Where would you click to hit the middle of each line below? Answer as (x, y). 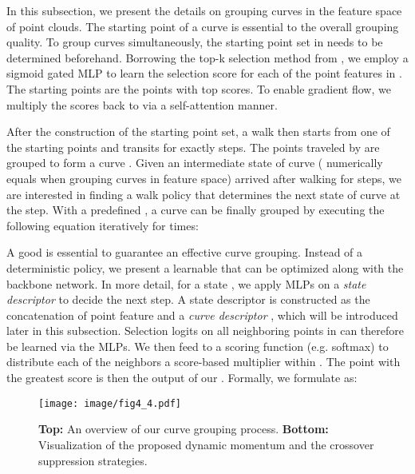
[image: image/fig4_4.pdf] (110, 403)
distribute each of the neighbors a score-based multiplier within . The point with (204, 362)
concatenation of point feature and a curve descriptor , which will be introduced (202, 315)
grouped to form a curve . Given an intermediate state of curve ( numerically (195, 163)
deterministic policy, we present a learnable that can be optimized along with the (205, 267)
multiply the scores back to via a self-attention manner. (142, 104)
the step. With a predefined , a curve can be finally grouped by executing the (196, 210)
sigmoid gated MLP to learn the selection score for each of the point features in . (204, 73)
